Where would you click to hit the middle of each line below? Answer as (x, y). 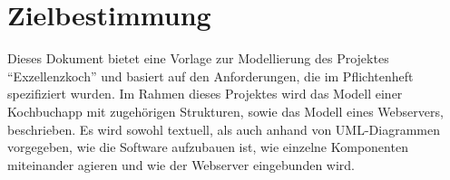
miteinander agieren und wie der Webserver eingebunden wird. (181, 164)
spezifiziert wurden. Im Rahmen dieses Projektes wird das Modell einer (205, 94)
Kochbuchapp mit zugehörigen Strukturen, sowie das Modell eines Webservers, (225, 111)
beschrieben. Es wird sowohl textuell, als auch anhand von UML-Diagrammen (224, 129)
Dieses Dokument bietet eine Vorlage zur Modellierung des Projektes (198, 58)
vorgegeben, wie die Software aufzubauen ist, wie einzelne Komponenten (208, 147)
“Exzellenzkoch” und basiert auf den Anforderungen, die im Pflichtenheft (210, 76)
